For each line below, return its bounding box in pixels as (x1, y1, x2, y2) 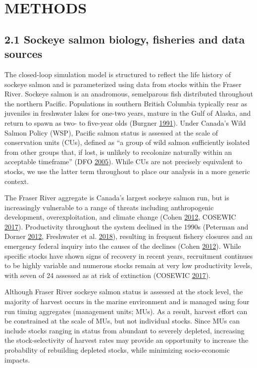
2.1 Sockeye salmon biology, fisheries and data (4, 31, 245, 46)
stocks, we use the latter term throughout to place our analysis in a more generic (4, 166, 250, 176)
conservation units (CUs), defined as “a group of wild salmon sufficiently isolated (4, 137, 250, 147)
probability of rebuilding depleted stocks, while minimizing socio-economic (4, 345, 230, 355)
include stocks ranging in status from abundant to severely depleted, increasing (4, 325, 245, 335)
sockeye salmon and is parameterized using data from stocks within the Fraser (4, 79, 242, 89)
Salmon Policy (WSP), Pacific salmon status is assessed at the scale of (4, 127, 218, 138)
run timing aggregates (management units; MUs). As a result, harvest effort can (4, 306, 248, 316)
